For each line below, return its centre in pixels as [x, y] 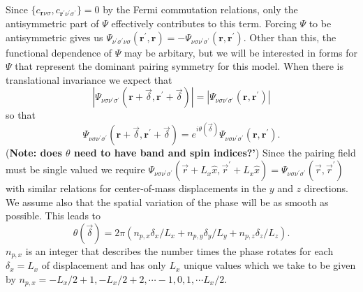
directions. [326, 188]
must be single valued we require [75, 169]
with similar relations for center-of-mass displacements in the [136, 188]
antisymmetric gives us [54, 37]
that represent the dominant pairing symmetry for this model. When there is [179, 66]
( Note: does [34, 153]
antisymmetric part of [52, 23]
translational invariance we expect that [89, 79]
